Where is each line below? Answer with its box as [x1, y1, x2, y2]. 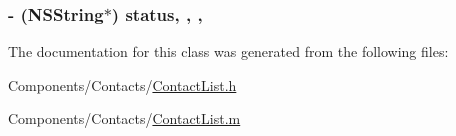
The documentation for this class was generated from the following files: [8, 41, 449, 62]
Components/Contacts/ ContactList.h [8, 74, 237, 95]
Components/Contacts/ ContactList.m [8, 108, 241, 129]
